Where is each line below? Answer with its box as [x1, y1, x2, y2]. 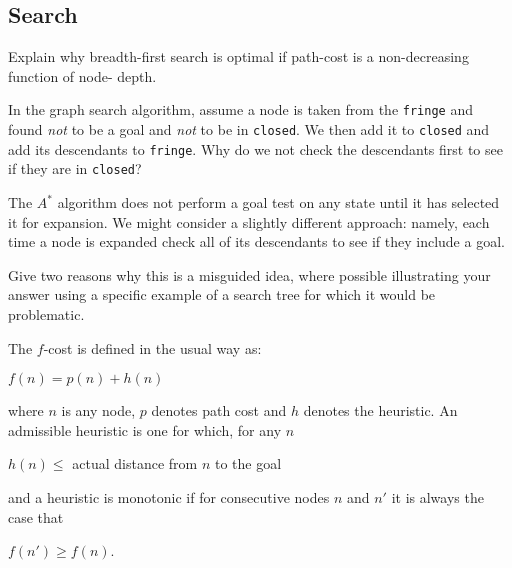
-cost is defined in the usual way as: [43, 337, 262, 358]
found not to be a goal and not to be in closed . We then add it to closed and [8, 119, 490, 140]
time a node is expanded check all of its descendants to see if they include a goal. [8, 231, 505, 252]
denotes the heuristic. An [303, 400, 458, 421]
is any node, [61, 400, 136, 421]
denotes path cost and [151, 400, 287, 421]
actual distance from [72, 453, 198, 474]
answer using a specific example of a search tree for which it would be [8, 284, 436, 305]
